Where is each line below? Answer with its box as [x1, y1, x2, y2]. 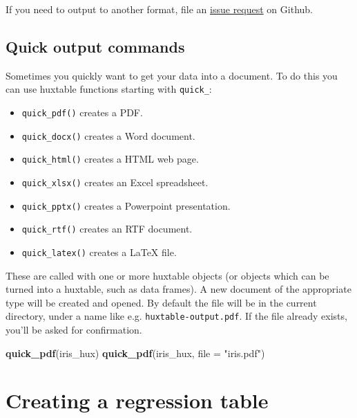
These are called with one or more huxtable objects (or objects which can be [6, 268, 329, 282]
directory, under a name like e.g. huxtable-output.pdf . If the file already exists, [6, 309, 347, 323]
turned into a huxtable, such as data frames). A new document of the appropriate [6, 282, 351, 296]
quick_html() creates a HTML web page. [21, 152, 199, 166]
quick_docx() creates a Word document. [21, 128, 195, 143]
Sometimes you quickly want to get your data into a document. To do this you [6, 68, 338, 82]
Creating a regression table [6, 386, 269, 415]
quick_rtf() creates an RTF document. [21, 221, 193, 236]
